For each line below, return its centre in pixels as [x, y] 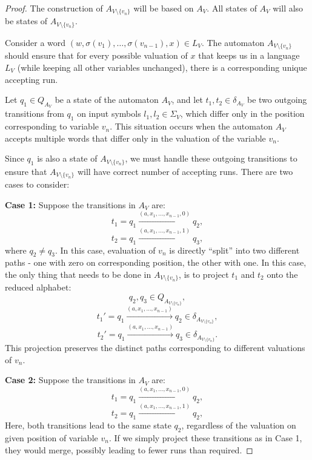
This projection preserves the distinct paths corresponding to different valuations [155, 348]
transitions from [35, 113]
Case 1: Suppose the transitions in [70, 204]
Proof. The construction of [54, 8]
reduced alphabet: [38, 287]
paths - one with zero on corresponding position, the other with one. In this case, [156, 262]
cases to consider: [37, 184]
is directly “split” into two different [234, 250]
